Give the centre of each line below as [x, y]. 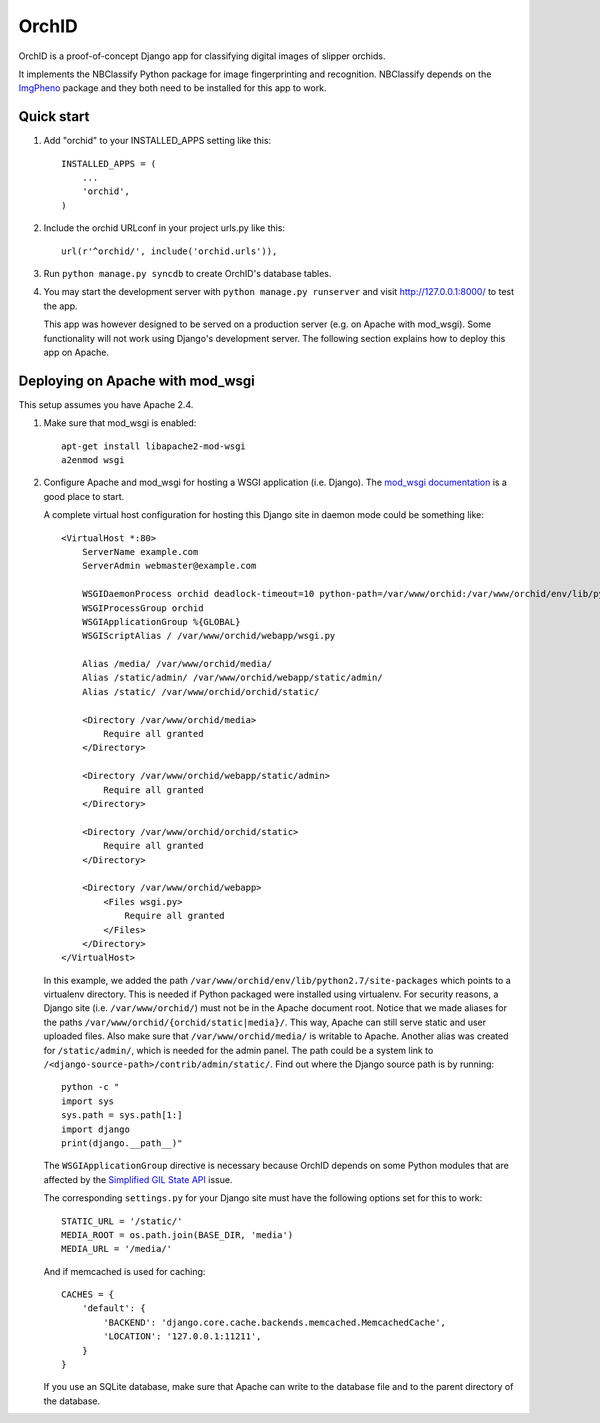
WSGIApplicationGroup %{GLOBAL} [161, 621]
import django [95, 1129]
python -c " [90, 1087]
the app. [60, 306]
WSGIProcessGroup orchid [142, 608]
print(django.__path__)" [122, 1143]
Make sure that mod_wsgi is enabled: [120, 423]
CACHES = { [88, 1294]
